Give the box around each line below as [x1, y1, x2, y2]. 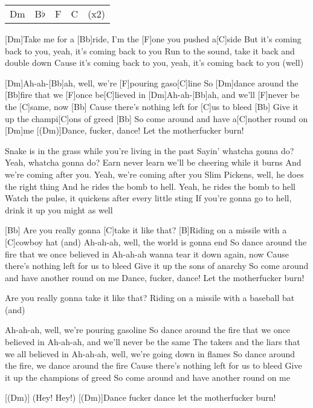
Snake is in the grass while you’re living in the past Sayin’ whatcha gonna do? [5, 144, 294, 157]
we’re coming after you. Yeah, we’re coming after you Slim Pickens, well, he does [5, 167, 304, 180]
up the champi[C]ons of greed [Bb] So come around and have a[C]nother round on [5, 112, 308, 125]
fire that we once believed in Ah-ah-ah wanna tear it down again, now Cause [5, 247, 289, 260]
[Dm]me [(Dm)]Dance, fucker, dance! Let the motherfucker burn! [5, 124, 244, 137]
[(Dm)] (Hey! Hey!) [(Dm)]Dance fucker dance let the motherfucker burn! [5, 391, 276, 404]
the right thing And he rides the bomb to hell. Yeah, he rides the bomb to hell [5, 180, 295, 192]
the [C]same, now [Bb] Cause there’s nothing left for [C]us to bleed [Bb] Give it [5, 100, 298, 112]
